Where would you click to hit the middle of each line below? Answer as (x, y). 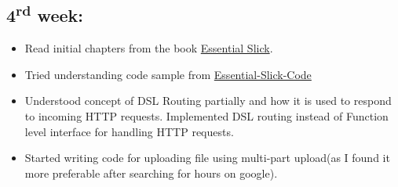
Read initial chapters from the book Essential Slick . (149, 48)
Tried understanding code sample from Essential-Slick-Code (168, 74)
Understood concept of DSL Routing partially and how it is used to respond (208, 101)
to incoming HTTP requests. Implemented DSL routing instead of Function (206, 115)
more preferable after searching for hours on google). (151, 173)
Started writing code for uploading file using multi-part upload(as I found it (207, 158)
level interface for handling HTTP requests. (129, 131)
